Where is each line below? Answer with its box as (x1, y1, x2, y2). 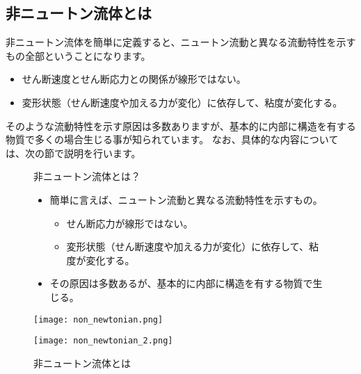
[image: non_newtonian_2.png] (33, 336, 173, 346)
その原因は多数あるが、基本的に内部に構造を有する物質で (49, 276, 313, 291)
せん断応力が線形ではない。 (66, 216, 193, 230)
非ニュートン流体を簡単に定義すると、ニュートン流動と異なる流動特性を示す (6, 35, 356, 49)
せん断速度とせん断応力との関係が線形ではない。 (22, 72, 246, 86)
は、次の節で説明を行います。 (6, 145, 141, 160)
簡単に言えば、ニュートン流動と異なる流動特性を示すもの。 (49, 192, 323, 206)
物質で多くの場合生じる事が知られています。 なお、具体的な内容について (6, 132, 339, 147)
